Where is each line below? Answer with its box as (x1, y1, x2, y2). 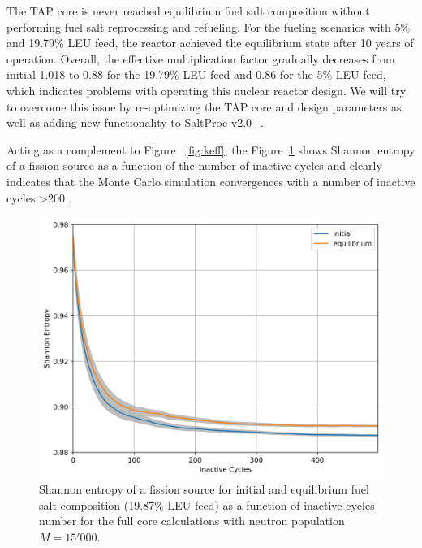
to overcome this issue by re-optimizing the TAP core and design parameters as (6, 98, 402, 115)
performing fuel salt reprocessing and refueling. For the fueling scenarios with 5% (6, 18, 411, 35)
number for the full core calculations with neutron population (39, 512, 345, 529)
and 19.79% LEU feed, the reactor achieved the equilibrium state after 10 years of (6, 34, 414, 51)
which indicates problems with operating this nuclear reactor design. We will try (6, 81, 407, 98)
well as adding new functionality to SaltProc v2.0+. (6, 114, 264, 131)
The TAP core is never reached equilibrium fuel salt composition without (6, 2, 370, 19)
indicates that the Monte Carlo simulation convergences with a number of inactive (6, 172, 416, 189)
